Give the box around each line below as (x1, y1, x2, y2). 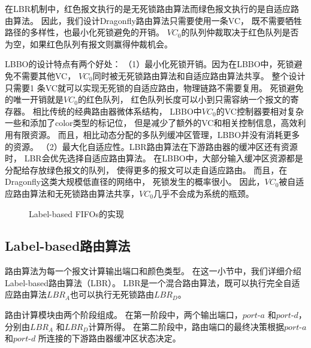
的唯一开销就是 (5, 93, 64, 106)
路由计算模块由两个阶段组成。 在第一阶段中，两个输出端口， (5, 308, 243, 321)
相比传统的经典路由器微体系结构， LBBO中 (32, 104, 202, 117)
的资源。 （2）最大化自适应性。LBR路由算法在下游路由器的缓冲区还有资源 (5, 140, 298, 152)
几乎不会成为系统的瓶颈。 (153, 187, 254, 199)
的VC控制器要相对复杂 (216, 104, 304, 117)
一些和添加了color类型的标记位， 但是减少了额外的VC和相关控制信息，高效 (5, 116, 298, 129)
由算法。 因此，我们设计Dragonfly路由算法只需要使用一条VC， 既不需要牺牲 (5, 14, 302, 26)
